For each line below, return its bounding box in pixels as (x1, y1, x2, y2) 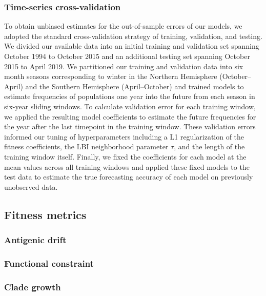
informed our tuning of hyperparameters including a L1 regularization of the (4, 131, 244, 142)
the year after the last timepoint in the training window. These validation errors (4, 121, 256, 132)
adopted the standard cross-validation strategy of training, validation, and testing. (4, 30, 262, 41)
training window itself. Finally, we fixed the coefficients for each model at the (4, 151, 247, 162)
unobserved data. (4, 181, 58, 192)
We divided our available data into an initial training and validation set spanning (4, 41, 259, 51)
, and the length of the (174, 141, 245, 152)
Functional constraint (4, 256, 94, 269)
